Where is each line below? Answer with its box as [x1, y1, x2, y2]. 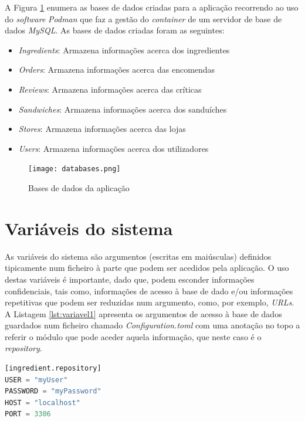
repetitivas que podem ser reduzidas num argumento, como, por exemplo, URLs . [5, 296, 294, 308]
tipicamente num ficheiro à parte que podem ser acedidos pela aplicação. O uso [5, 262, 289, 274]
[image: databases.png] [28, 165, 121, 174]
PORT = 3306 [5, 410, 51, 419]
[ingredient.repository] [5, 364, 101, 373]
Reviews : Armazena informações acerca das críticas [18, 83, 202, 95]
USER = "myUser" [5, 375, 68, 384]
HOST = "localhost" [5, 398, 80, 407]
